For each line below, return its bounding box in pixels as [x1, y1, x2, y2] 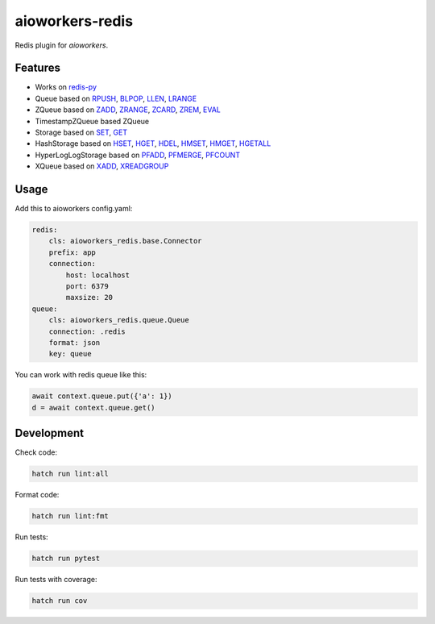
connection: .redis [48, 327, 126, 336]
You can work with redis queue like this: [14, 370, 147, 380]
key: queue [48, 349, 92, 359]
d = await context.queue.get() [31, 403, 156, 412]
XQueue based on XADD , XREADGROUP [35, 161, 169, 171]
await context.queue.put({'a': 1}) [31, 392, 172, 401]
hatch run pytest [31, 554, 101, 564]
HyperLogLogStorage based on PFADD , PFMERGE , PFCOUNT [35, 150, 241, 160]
